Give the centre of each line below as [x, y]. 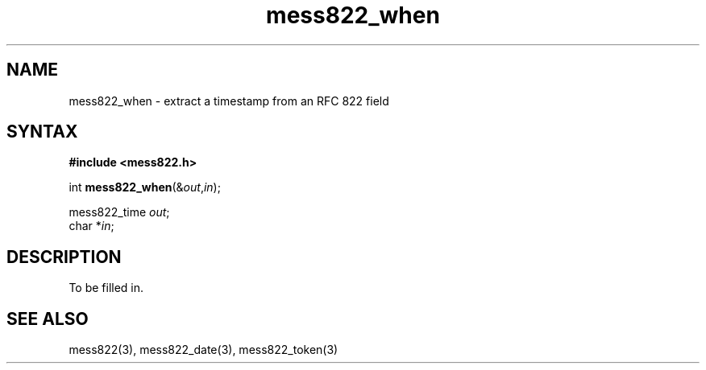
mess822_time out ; [119, 212]
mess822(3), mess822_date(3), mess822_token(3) [203, 350]
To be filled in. [106, 288]
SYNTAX [42, 132]
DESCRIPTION [64, 257]
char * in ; [91, 226]
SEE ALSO [48, 319]
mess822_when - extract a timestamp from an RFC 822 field [229, 101]
